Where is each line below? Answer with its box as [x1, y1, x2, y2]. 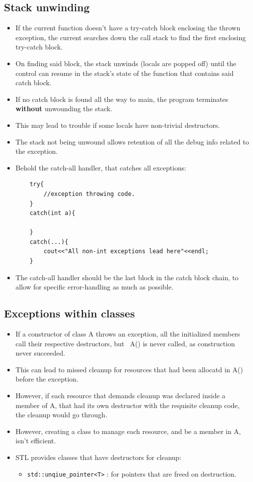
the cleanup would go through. [15, 410, 107, 420]
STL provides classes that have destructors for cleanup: [15, 452, 181, 462]
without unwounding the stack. [15, 103, 112, 114]
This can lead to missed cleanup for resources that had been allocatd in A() [15, 364, 243, 374]
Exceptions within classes [4, 306, 135, 321]
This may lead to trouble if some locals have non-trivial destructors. [15, 120, 220, 130]
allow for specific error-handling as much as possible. [15, 282, 174, 292]
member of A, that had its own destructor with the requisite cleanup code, [15, 400, 240, 410]
